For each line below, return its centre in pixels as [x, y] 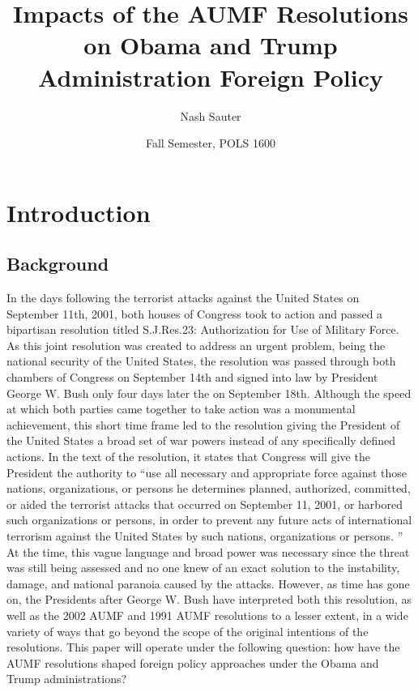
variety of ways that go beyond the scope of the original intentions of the [188, 631]
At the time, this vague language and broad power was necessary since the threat [208, 551]
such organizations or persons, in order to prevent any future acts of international [209, 520]
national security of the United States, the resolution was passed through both [201, 361]
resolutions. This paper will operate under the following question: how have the [203, 647]
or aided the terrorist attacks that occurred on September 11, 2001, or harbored [205, 504]
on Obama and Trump [211, 45]
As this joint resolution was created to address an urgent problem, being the [196, 345]
